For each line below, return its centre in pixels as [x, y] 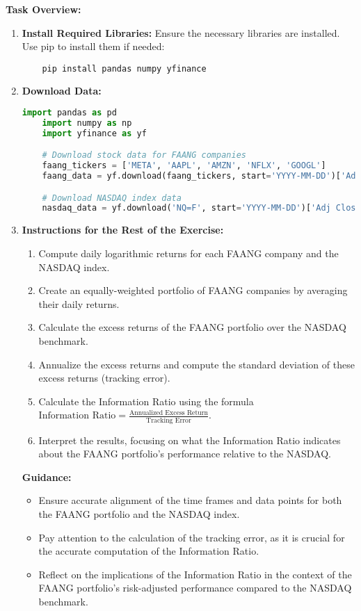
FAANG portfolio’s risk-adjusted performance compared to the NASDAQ [195, 588]
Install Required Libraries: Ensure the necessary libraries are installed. [181, 32]
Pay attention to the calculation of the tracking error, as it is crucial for [192, 537]
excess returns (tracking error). [104, 378]
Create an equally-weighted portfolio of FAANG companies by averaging [193, 290]
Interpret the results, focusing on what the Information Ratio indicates [190, 440]
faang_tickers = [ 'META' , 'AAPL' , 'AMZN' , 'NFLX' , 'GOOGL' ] [184, 166]
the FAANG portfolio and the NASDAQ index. [139, 513]
